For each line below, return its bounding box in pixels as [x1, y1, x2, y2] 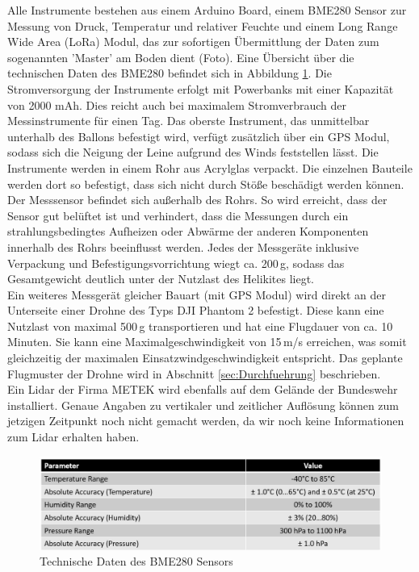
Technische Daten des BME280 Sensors [40, 553, 233, 570]
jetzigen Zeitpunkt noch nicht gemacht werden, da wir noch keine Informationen [7, 412, 404, 429]
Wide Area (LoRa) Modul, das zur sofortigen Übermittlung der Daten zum [7, 33, 379, 50]
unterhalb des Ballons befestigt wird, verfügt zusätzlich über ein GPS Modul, [7, 127, 390, 144]
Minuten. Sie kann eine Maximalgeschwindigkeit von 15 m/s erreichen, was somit [7, 333, 407, 350]
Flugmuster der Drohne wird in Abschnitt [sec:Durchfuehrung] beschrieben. [7, 365, 381, 382]
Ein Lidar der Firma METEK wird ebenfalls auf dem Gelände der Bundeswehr [7, 381, 398, 398]
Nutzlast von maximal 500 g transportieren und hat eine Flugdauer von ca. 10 [7, 317, 393, 334]
